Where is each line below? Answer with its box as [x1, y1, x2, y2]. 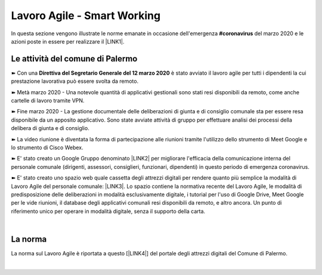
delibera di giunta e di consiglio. [11, 125, 89, 132]
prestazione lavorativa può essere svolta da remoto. [11, 78, 139, 85]
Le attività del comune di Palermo [11, 54, 138, 64]
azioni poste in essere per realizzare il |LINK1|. [11, 38, 125, 45]
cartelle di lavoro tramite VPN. [11, 97, 85, 104]
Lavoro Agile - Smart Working [11, 9, 161, 22]
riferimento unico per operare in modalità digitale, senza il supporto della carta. [11, 208, 206, 215]
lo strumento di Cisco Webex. [11, 144, 83, 151]
